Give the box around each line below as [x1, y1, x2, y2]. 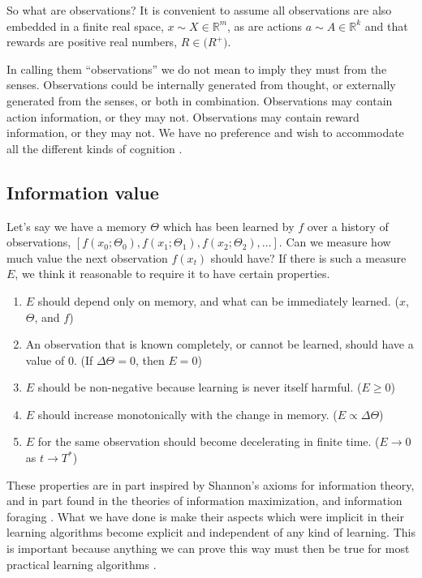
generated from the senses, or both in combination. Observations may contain [6, 92, 393, 109]
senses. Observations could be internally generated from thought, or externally [6, 76, 396, 93]
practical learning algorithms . [6, 555, 157, 572]
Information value [6, 179, 159, 204]
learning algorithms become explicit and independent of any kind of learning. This [6, 524, 416, 541]
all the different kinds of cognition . [6, 139, 183, 156]
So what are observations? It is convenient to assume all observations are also [6, 2, 392, 18]
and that [364, 17, 408, 34]
